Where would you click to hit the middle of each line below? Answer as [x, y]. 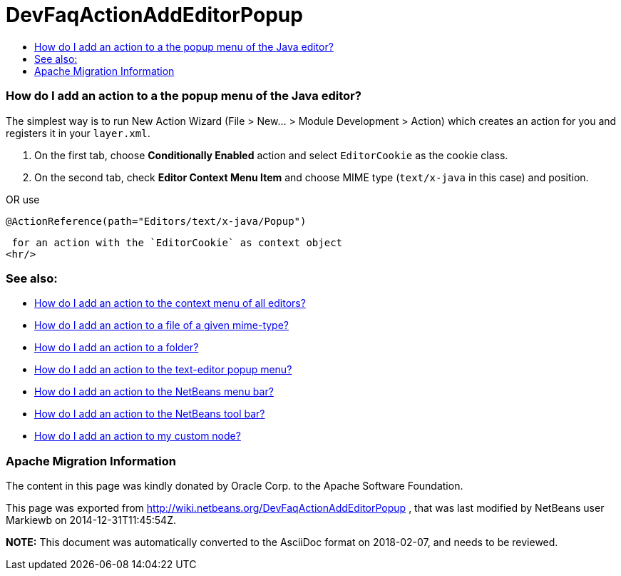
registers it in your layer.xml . [78, 133]
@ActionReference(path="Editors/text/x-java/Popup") [156, 221]
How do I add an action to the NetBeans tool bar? [150, 414]
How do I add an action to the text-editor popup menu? [163, 370]
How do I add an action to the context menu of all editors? [170, 303]
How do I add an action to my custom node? [138, 436]
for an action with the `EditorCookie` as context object [177, 242]
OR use [23, 199]
